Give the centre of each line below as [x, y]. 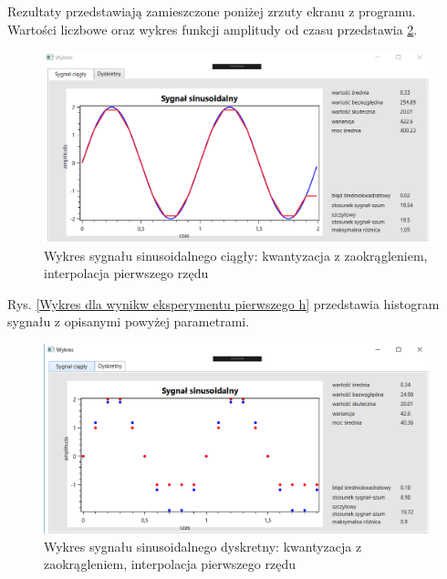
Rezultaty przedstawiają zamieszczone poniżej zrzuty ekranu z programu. [212, 11]
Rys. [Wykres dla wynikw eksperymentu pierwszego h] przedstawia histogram [223, 303]
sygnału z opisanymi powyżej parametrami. [129, 321]
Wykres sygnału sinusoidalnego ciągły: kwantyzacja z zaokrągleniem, [236, 255]
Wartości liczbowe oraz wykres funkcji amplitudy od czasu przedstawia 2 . [213, 29]
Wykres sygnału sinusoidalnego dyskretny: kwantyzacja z [203, 546]
